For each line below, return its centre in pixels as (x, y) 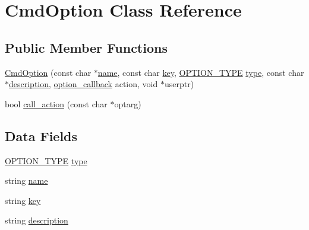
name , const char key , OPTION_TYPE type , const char (201, 72)
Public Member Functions (86, 47)
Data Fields (41, 135)
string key (23, 200)
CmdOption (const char (48, 72)
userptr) (179, 84)
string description (37, 220)
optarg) (128, 103)
